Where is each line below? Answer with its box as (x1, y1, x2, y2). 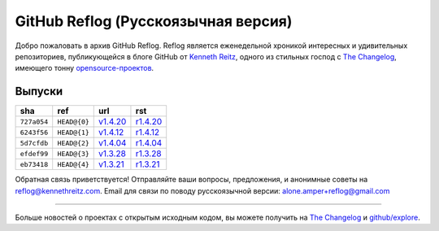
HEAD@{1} (57, 128, 89, 137)
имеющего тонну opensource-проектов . (15, 63, 154, 73)
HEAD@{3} (57, 149, 89, 158)
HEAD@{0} (57, 117, 89, 126)
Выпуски (15, 85, 63, 98)
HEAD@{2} (57, 138, 89, 147)
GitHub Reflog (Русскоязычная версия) (15, 12, 293, 30)
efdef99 (20, 149, 49, 158)
